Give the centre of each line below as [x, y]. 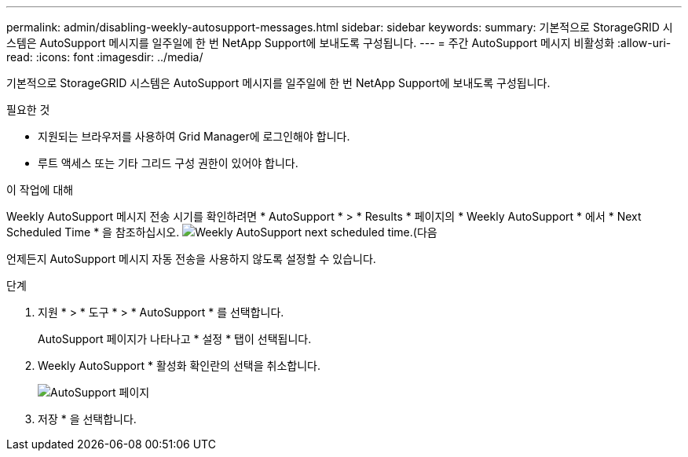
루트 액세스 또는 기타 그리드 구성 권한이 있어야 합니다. [168, 163]
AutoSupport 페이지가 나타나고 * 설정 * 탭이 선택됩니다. [175, 339]
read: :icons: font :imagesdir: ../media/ [105, 57]
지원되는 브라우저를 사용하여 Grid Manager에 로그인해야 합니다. [194, 136]
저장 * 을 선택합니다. [87, 419]
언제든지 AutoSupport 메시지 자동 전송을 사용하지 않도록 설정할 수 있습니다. [191, 259]
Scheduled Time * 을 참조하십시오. [93, 232]
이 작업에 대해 [40, 190]
